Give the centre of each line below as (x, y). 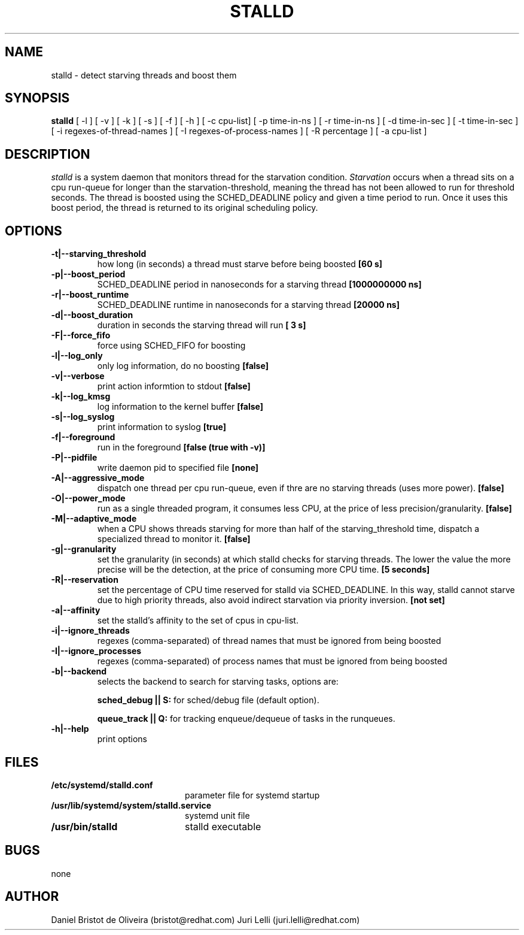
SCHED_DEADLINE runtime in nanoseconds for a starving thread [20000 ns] (248, 305)
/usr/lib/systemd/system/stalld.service (131, 805)
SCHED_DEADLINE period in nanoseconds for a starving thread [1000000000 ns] (259, 285)
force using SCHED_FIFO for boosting (171, 346)
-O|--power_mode (88, 498)
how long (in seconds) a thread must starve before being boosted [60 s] (240, 264)
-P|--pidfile (74, 458)
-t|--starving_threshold (99, 254)
